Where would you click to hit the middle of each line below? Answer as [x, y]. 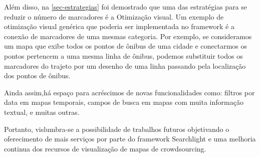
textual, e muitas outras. [42, 112]
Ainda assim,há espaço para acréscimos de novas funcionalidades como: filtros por [129, 92]
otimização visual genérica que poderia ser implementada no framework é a [119, 26]
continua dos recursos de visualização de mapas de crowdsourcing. [105, 148]
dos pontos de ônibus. [37, 75]
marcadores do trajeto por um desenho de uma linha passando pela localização [125, 65]
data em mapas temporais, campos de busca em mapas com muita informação [124, 102]
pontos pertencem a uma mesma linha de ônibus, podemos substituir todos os [123, 55]
